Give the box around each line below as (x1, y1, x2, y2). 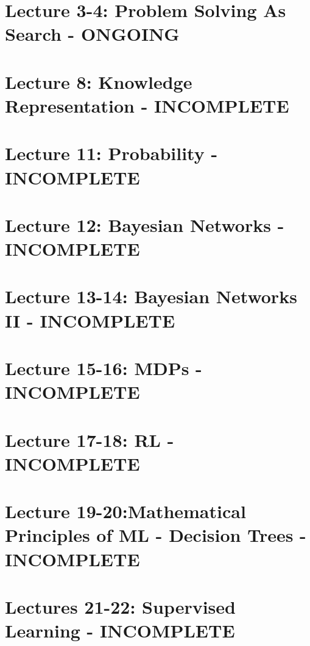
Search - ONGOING (5, 21, 180, 46)
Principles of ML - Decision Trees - (5, 522, 306, 547)
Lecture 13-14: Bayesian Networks (5, 284, 297, 309)
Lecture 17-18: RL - (5, 427, 174, 452)
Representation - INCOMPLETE (5, 93, 289, 118)
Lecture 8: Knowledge (5, 69, 192, 94)
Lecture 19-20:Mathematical (5, 499, 246, 524)
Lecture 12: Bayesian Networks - (5, 212, 284, 237)
